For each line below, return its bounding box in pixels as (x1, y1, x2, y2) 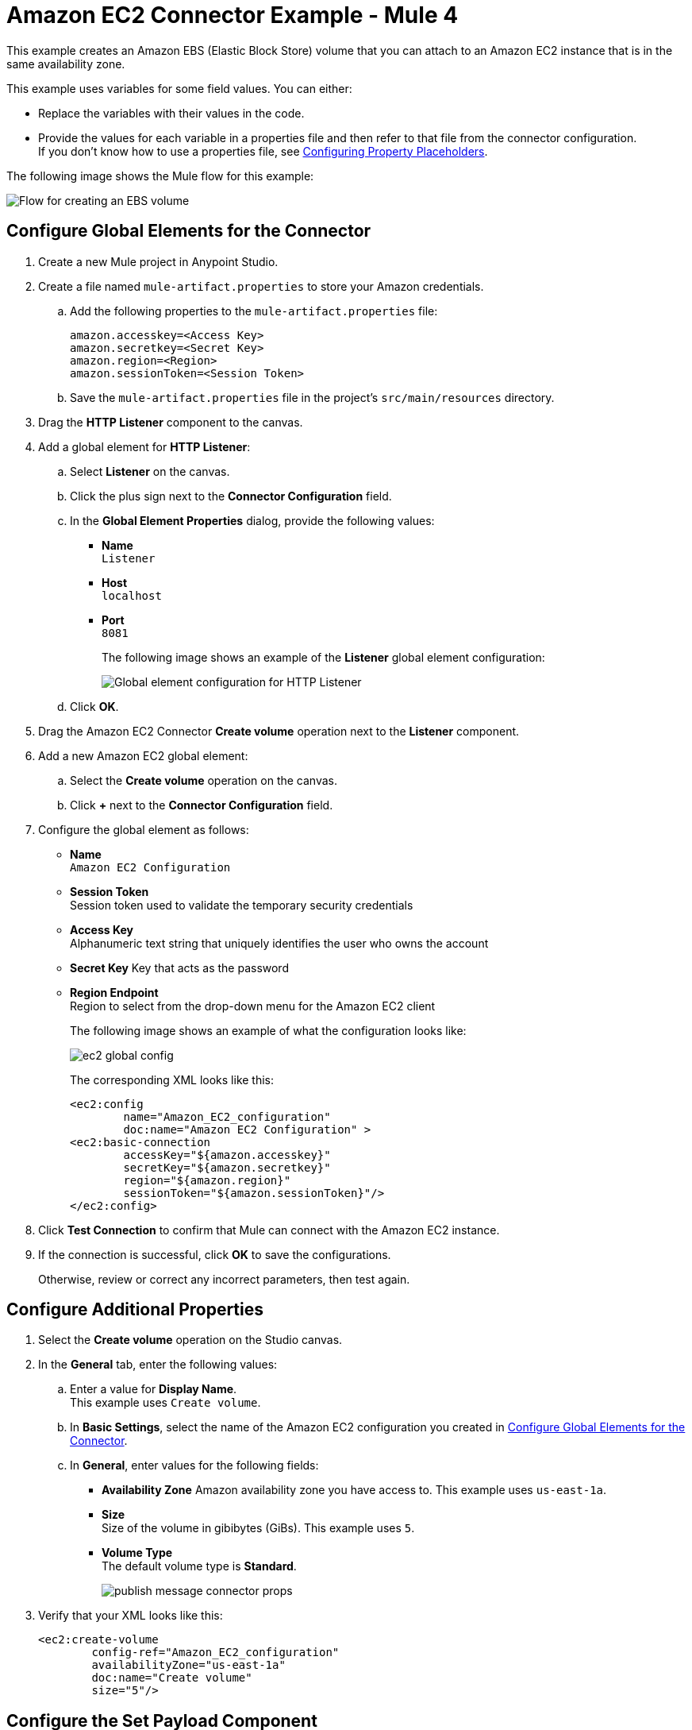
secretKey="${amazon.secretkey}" (123, 1160, 331, 1174)
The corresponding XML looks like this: (70, 1072, 275, 1087)
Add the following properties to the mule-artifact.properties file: (70, 303, 438, 318)
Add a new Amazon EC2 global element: (38, 748, 248, 763)
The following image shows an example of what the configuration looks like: (70, 1023, 467, 1037)
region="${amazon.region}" (123, 1173, 291, 1187)
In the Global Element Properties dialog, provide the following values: (70, 513, 435, 527)
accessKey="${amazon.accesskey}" (123, 1148, 331, 1161)
